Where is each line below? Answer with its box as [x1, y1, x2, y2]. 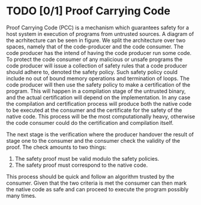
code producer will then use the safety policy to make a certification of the [6, 81, 191, 88]
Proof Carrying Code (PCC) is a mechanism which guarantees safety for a [6, 24, 189, 31]
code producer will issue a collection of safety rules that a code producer [6, 62, 188, 69]
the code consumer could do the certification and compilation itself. [6, 119, 174, 126]
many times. [6, 192, 37, 199]
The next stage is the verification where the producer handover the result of [6, 130, 194, 138]
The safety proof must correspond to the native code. [14, 161, 148, 169]
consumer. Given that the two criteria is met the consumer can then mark [6, 179, 187, 186]
